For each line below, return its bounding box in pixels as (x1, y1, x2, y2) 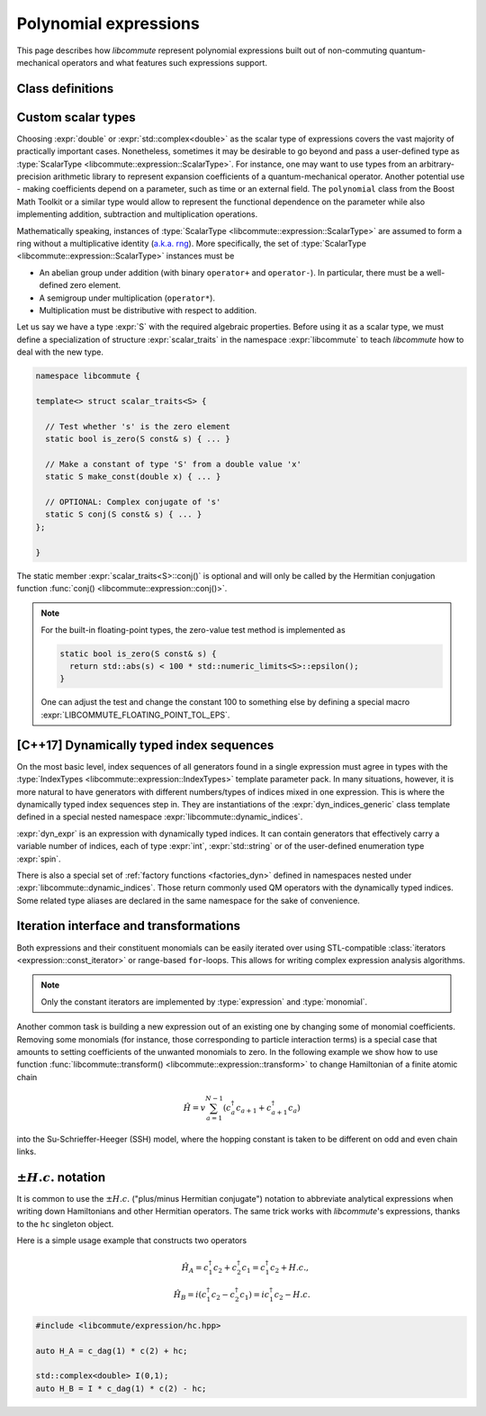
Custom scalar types (16, 109, 137, 125)
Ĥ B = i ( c (173, 1289, 207, 1302)
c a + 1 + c (235, 1103, 272, 1115)
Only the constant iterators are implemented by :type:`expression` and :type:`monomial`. (40, 996, 368, 1007)
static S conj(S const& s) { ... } (45, 510, 202, 519)
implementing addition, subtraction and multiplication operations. (16, 209, 258, 220)
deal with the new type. (16, 347, 103, 357)
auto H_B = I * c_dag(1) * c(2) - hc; (35, 1383, 207, 1393)
